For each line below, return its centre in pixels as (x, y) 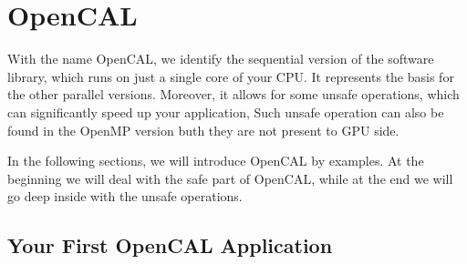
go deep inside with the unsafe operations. (125, 196)
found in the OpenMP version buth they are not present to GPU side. (203, 130)
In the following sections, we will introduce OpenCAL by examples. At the (216, 161)
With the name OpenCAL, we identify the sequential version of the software (221, 59)
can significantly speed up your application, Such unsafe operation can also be (226, 112)
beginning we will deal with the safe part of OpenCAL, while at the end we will (230, 178)
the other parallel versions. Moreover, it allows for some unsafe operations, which (233, 94)
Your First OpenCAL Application (170, 245)
